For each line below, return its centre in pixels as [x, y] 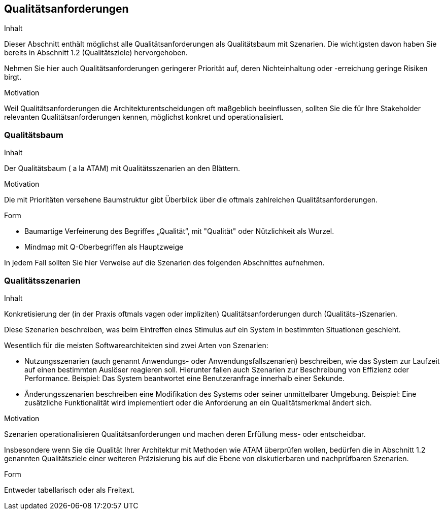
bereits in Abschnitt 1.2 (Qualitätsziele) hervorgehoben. [96, 53]
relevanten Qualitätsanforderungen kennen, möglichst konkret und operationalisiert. [144, 117]
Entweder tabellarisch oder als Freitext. [70, 490]
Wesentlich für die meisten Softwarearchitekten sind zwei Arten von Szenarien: [136, 345]
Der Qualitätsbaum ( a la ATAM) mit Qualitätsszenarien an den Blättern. [122, 168]
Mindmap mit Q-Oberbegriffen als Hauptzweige [104, 247]
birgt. [13, 77]
